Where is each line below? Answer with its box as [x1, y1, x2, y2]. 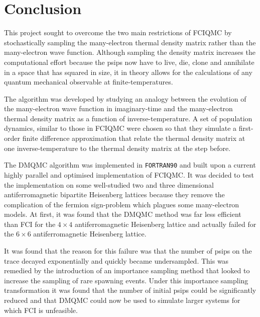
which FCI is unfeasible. [4, 304, 78, 315]
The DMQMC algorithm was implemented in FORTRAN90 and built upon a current [4, 160, 256, 170]
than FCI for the [4, 218, 56, 229]
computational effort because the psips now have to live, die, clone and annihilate [4, 56, 254, 67]
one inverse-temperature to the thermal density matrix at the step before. [4, 142, 231, 153]
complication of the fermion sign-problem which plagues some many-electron [4, 199, 239, 209]
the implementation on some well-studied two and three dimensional [4, 179, 214, 190]
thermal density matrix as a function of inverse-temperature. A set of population [4, 113, 252, 123]
